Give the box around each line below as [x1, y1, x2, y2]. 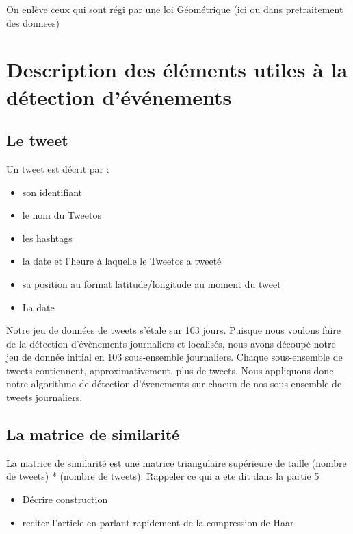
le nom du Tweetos [22, 208, 101, 222]
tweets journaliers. [6, 390, 83, 404]
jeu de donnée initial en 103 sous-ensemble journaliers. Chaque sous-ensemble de [6, 350, 343, 364]
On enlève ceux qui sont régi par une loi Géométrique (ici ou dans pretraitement [6, 2, 343, 16]
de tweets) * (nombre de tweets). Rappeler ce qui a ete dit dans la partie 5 [6, 469, 319, 483]
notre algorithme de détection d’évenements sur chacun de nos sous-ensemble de [6, 376, 342, 391]
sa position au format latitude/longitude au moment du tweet [22, 276, 281, 291]
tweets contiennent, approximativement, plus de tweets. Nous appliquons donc [6, 363, 334, 377]
